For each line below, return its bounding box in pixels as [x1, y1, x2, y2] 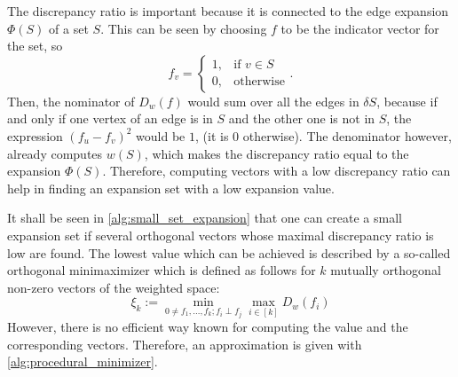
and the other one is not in [228, 109, 375, 128]
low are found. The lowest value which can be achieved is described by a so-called [7, 243, 451, 262]
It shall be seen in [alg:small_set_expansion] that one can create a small [7, 208, 402, 227]
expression [7, 126, 63, 145]
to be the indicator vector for [280, 19, 439, 37]
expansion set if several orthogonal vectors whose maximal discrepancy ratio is [7, 225, 434, 244]
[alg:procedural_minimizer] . [7, 352, 158, 371]
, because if [376, 91, 438, 110]
